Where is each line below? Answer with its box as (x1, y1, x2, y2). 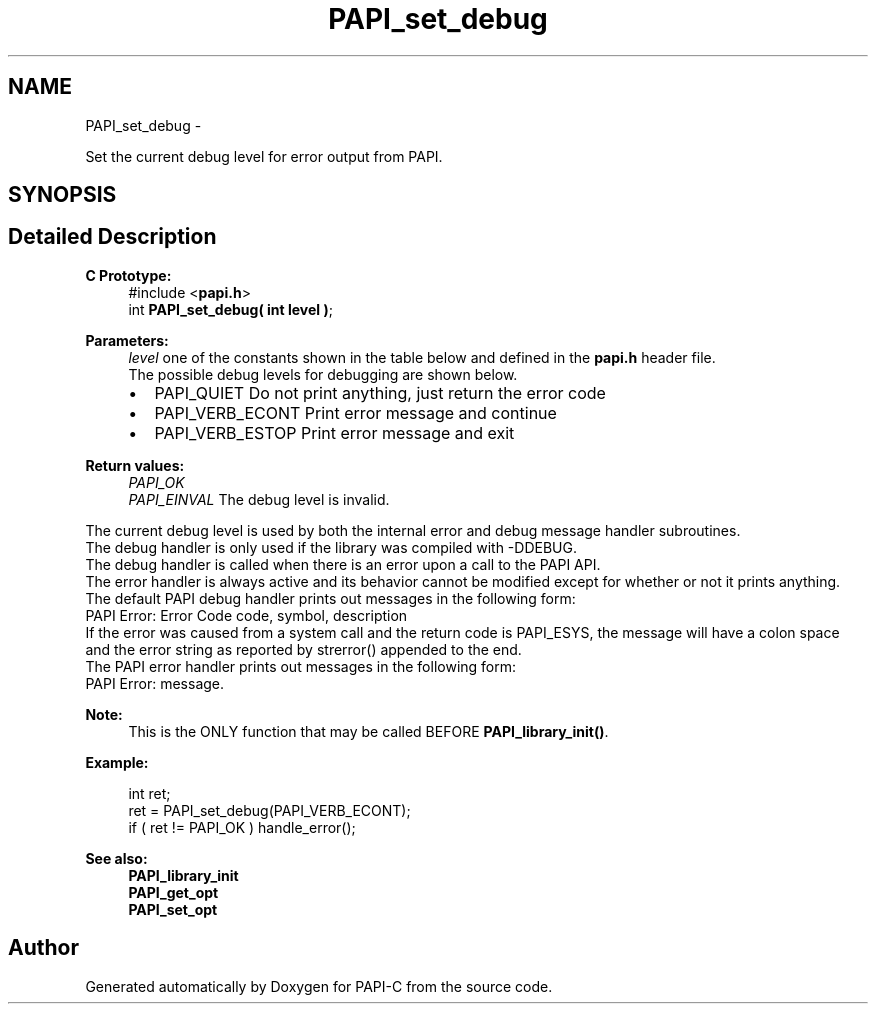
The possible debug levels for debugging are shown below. (128, 365, 518, 383)
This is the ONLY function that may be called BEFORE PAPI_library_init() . (128, 722, 609, 740)
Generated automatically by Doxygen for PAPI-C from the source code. (85, 977, 553, 995)
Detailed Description (8, 224, 217, 250)
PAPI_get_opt (128, 883, 219, 901)
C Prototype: (85, 266, 172, 284)
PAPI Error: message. (85, 674, 225, 692)
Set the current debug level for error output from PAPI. (85, 147, 443, 165)
